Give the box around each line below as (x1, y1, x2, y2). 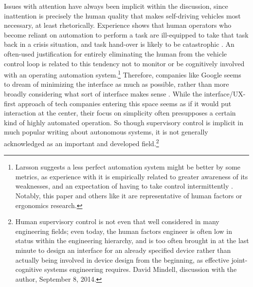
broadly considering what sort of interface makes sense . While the (4, 89, 202, 98)
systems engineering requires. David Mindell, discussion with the (44, 264, 237, 274)
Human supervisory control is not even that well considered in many (15, 216, 219, 227)
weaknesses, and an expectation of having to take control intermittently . (15, 181, 233, 191)
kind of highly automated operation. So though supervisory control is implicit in (4, 117, 244, 127)
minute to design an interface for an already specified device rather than (15, 245, 231, 255)
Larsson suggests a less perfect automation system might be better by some (15, 162, 241, 172)
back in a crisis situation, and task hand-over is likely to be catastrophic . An (4, 39, 235, 49)
